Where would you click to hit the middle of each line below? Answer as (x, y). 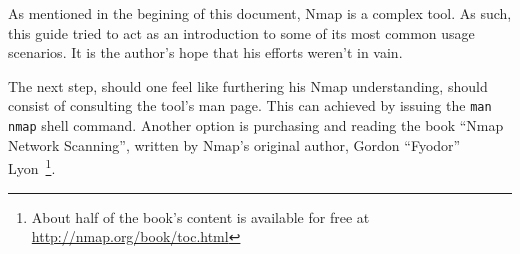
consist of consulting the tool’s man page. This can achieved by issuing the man (250, 105)
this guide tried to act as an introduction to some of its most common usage (241, 32)
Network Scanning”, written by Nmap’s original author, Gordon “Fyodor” (234, 144)
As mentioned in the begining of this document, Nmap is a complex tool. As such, (260, 13)
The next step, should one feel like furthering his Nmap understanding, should (248, 85)
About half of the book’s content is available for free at (200, 216)
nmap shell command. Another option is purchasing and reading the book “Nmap (256, 125)
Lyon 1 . (32, 166)
